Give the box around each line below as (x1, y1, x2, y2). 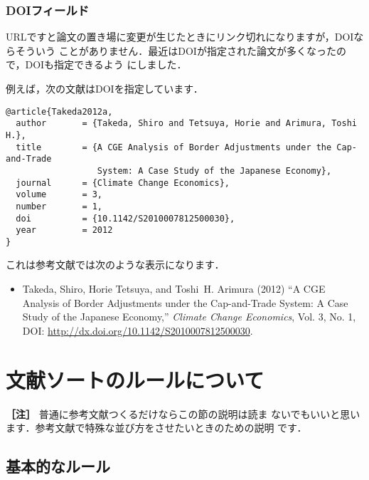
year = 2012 (16, 225, 113, 236)
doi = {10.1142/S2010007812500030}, (16, 213, 235, 224)
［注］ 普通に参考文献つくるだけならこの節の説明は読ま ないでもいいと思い (6, 406, 360, 421)
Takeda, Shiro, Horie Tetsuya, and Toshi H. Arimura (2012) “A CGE (22, 281, 326, 296)
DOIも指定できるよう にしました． (25, 57, 187, 72)
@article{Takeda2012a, (6, 106, 113, 117)
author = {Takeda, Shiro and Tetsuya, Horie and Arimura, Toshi (16, 118, 357, 129)
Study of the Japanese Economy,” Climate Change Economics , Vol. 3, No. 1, (22, 309, 356, 324)
